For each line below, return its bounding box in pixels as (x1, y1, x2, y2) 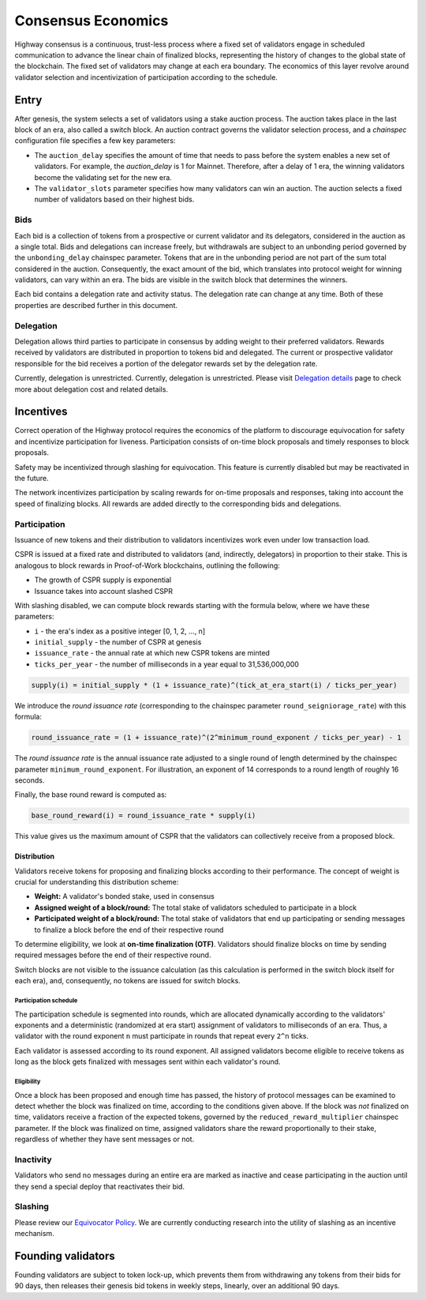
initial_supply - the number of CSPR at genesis (34, 637, 202, 647)
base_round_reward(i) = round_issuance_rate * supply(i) (31, 811, 256, 821)
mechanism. (14, 1229, 54, 1238)
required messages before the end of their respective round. (14, 950, 211, 960)
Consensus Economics (14, 12, 169, 29)
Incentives (14, 405, 68, 419)
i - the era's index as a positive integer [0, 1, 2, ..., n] (34, 626, 205, 636)
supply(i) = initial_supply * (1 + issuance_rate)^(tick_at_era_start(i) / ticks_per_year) (31, 680, 398, 689)
